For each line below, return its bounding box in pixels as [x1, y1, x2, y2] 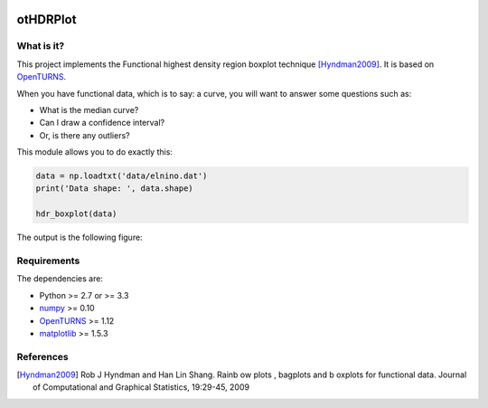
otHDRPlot [16, 12, 77, 27]
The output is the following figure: [16, 232, 144, 243]
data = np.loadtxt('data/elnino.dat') [35, 171, 208, 181]
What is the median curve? [39, 104, 139, 115]
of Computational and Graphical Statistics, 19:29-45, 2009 [33, 382, 250, 393]
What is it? [16, 40, 65, 52]
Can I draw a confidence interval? [39, 118, 165, 128]
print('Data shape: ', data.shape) [35, 184, 193, 194]
